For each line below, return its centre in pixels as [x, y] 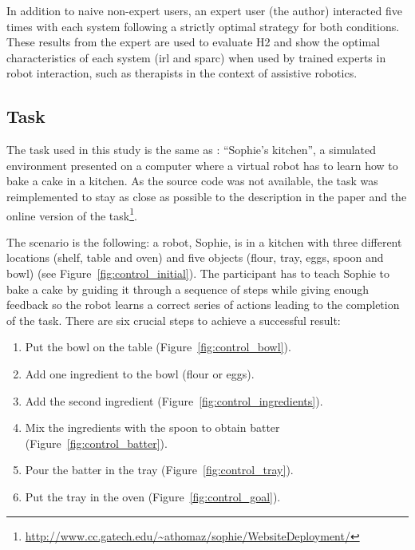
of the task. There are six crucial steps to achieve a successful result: [174, 320]
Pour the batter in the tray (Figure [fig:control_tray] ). [159, 470]
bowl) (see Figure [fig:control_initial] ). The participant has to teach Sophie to [198, 273]
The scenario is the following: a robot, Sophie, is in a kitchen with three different [204, 241]
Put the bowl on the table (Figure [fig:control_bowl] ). [158, 347]
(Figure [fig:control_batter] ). [96, 443]
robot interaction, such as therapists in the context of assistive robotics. [182, 73]
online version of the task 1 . [72, 214]
